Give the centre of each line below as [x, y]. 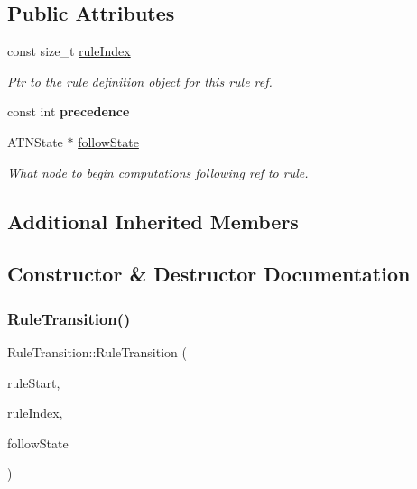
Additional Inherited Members [153, 221]
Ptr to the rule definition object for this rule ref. [140, 81]
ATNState [35, 141]
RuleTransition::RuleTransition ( [97, 351]
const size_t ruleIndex [69, 51]
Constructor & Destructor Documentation [209, 274]
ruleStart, [34, 382]
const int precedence [69, 111]
